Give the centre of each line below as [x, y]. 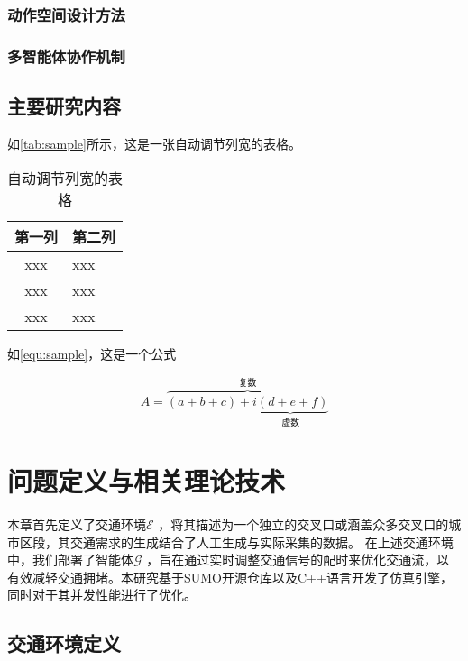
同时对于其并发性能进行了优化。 [102, 595]
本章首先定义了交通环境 [77, 524]
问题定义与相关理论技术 [147, 481]
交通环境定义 [64, 643]
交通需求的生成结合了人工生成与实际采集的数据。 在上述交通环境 [262, 542]
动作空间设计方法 [66, 14]
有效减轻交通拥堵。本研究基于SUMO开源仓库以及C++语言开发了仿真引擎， [230, 577]
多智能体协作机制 [66, 55]
